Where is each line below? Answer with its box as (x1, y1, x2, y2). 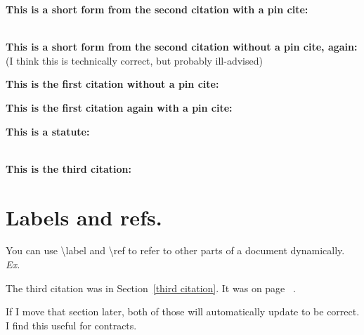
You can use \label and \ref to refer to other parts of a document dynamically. (6, 243, 345, 258)
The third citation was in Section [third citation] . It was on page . (6, 280, 296, 295)
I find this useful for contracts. (6, 317, 137, 332)
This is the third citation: (6, 161, 131, 176)
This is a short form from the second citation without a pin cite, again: (6, 39, 358, 54)
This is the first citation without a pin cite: (6, 77, 219, 91)
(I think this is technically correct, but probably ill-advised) (6, 53, 263, 67)
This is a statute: (6, 124, 90, 138)
